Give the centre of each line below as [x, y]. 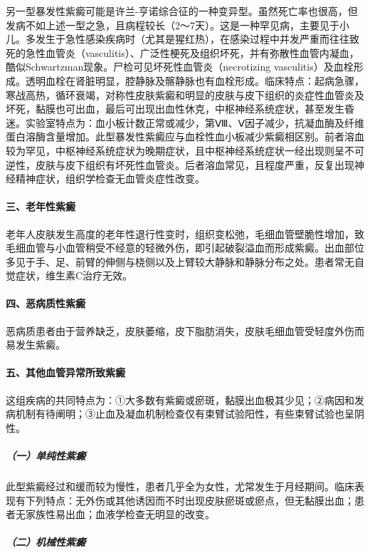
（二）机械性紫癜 [46, 542]
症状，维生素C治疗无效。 [74, 275]
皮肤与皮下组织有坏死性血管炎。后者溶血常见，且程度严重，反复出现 [195, 164]
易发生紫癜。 [36, 345]
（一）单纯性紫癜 [46, 456]
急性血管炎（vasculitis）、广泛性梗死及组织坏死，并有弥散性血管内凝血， [192, 52]
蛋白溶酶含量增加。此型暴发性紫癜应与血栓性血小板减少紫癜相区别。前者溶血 [185, 136]
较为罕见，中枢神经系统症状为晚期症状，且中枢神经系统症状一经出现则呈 [175, 150]
